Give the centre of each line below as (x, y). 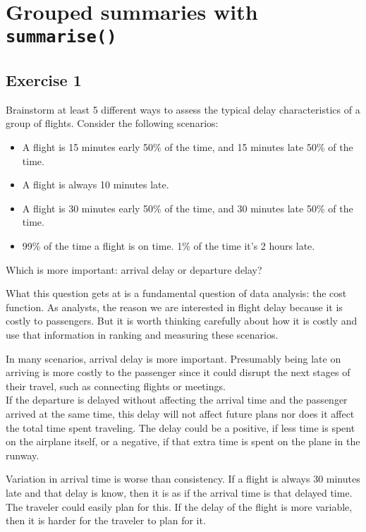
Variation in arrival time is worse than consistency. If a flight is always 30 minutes (183, 479)
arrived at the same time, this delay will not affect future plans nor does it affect (180, 413)
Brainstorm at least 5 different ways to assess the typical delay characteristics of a (183, 109)
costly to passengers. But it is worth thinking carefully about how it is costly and (182, 321)
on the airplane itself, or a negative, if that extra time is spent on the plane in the (183, 441)
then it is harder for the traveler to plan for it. (106, 520)
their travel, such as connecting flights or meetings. (116, 386)
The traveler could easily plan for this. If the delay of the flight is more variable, (179, 506)
